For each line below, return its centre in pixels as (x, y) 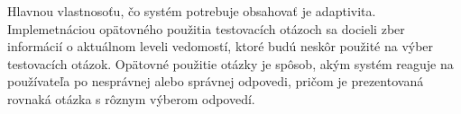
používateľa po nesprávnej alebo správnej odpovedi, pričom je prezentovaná (216, 81)
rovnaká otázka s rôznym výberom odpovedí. (131, 98)
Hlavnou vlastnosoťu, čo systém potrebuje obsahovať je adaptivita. (192, 11)
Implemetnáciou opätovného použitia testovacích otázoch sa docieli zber (206, 28)
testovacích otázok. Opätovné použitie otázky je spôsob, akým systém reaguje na (230, 63)
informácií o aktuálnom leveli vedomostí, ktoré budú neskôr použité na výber (221, 46)
